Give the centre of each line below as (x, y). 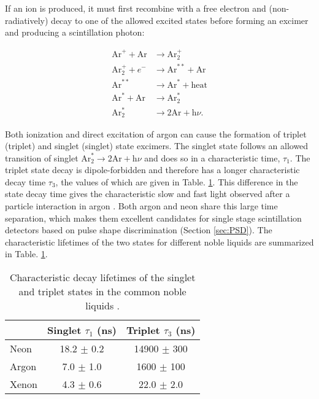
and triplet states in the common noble (102, 292)
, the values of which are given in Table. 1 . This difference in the (177, 181)
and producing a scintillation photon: (75, 32)
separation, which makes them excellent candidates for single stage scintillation (153, 218)
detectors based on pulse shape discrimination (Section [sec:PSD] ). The (139, 230)
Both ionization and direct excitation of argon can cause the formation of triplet (156, 134)
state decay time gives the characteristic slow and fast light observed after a (148, 194)
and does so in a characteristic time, (212, 157)
